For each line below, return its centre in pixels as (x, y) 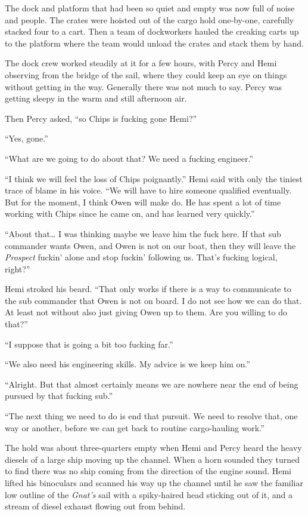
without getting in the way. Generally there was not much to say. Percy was (143, 86)
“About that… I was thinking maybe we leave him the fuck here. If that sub (143, 233)
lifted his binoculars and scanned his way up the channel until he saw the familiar (154, 483)
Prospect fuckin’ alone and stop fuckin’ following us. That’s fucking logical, (141, 257)
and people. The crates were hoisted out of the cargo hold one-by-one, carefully (150, 19)
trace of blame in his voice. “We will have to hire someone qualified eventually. (148, 190)
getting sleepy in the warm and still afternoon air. (96, 98)
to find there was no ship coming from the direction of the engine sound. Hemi (148, 471)
